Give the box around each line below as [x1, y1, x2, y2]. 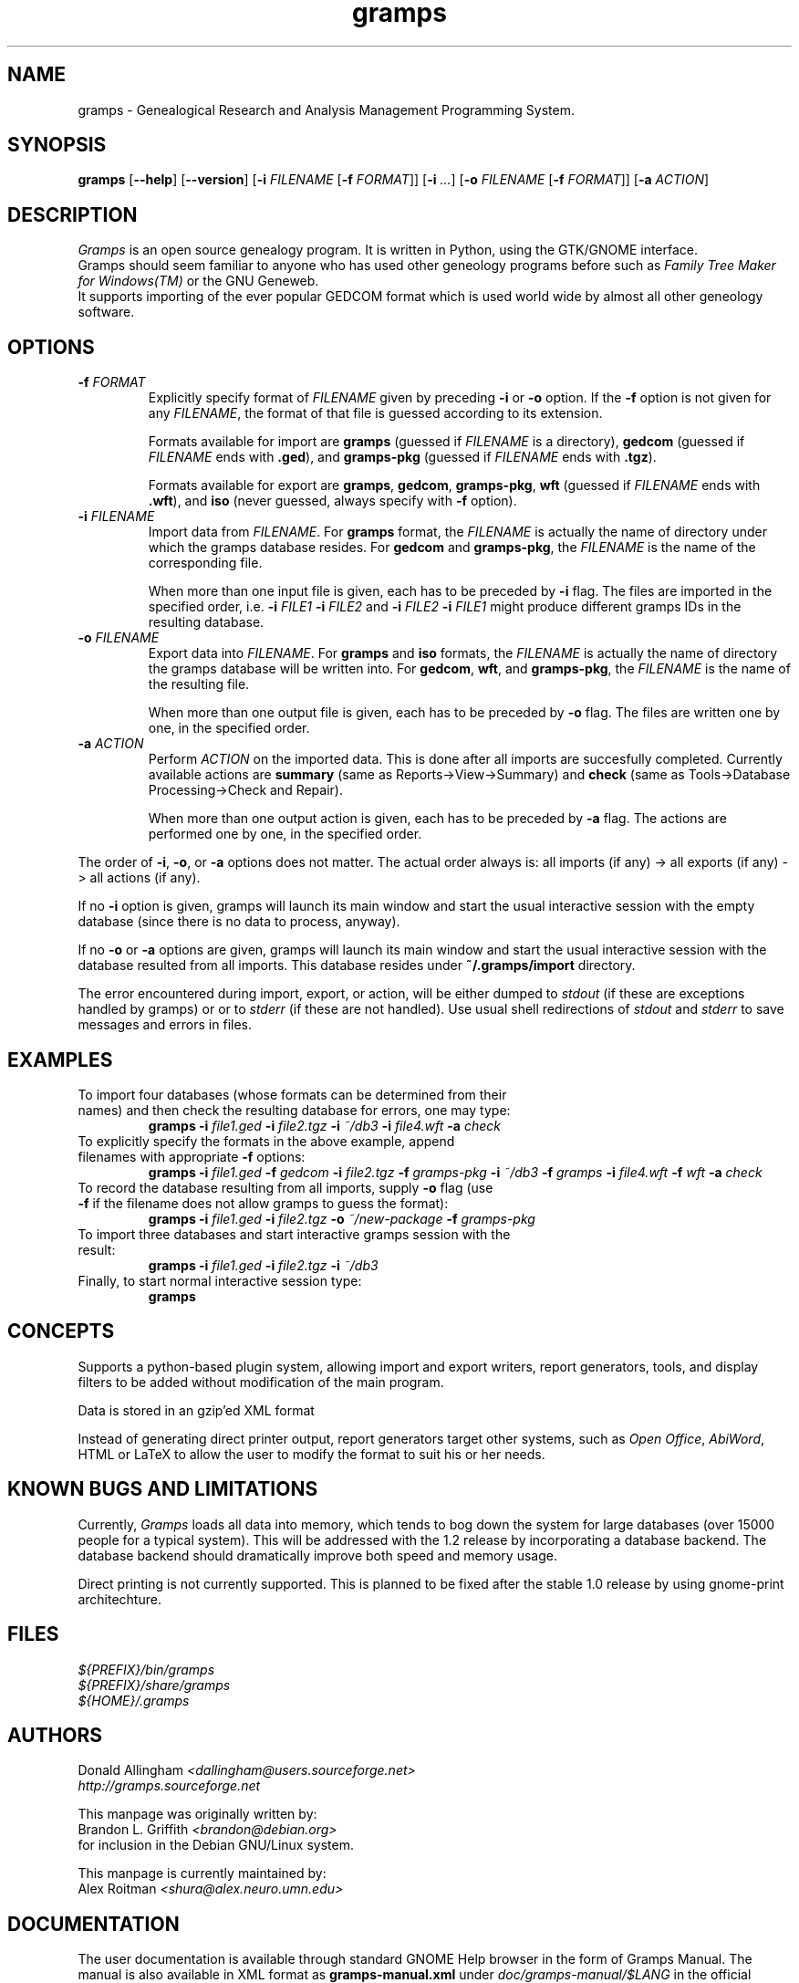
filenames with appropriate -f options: [78, 1148, 306, 1164]
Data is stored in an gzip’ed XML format [78, 1402, 315, 1418]
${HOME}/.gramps [78, 1692, 190, 1708]
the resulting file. [148, 676, 250, 693]
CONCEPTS [7, 1320, 115, 1343]
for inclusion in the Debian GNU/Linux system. [78, 1837, 354, 1853]
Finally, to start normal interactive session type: [78, 1272, 362, 1289]
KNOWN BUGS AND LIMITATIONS [7, 1477, 318, 1501]
